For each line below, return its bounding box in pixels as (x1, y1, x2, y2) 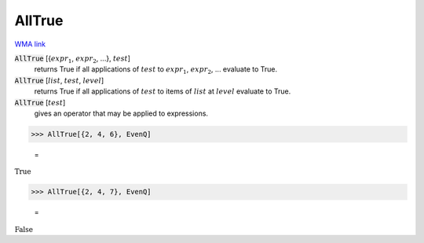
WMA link (14, 39, 46, 49)
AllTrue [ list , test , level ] (14, 75, 104, 85)
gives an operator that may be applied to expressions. (34, 109, 208, 118)
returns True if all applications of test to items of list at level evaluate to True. (34, 87, 291, 96)
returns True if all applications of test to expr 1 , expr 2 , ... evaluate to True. (34, 64, 278, 76)
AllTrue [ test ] (14, 98, 66, 107)
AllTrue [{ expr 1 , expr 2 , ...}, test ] (14, 53, 131, 64)
